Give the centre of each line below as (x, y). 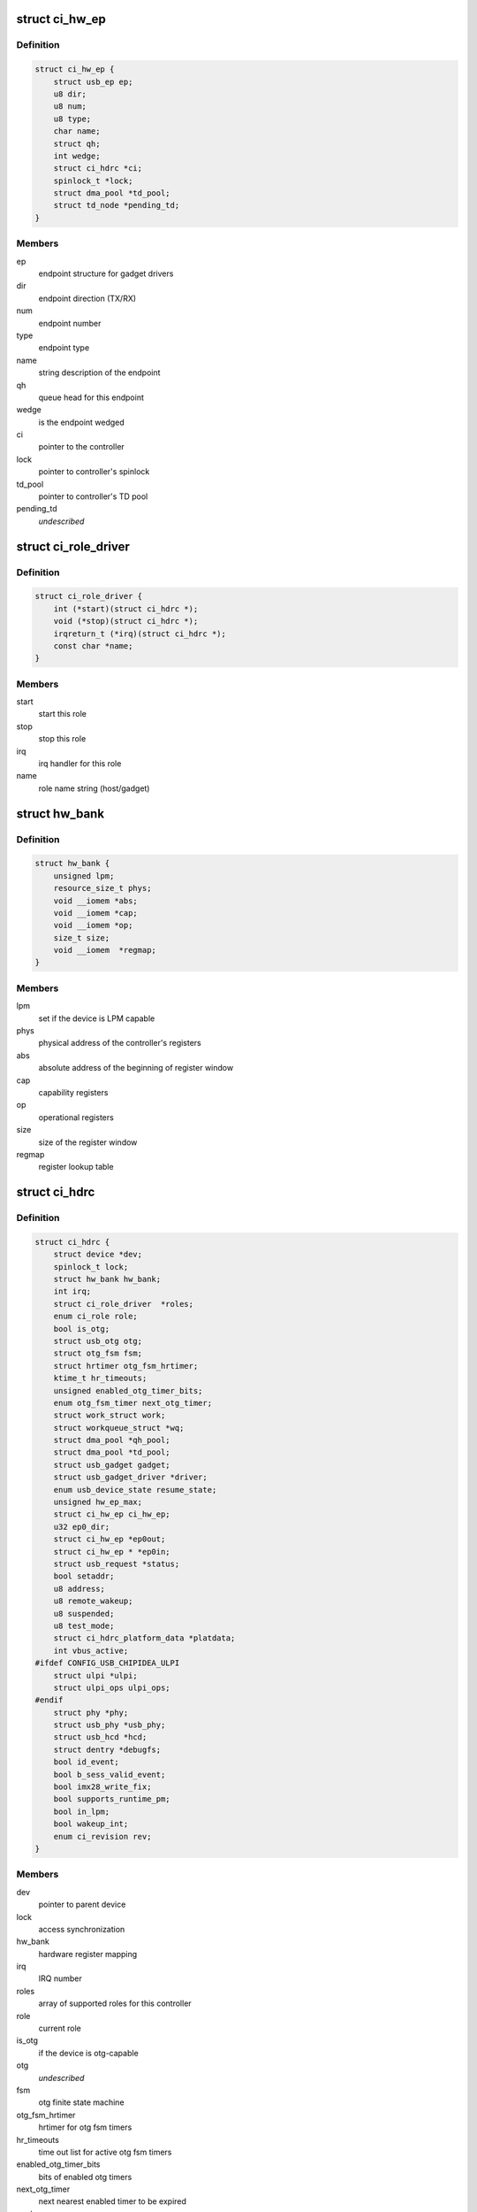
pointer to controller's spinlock (94, 472)
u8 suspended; (84, 1613)
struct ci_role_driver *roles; (124, 1304)
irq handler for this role (80, 764)
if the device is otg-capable (88, 2053)
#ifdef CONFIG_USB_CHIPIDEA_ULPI (107, 1663)
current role (60, 2028)
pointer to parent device (82, 1905)
